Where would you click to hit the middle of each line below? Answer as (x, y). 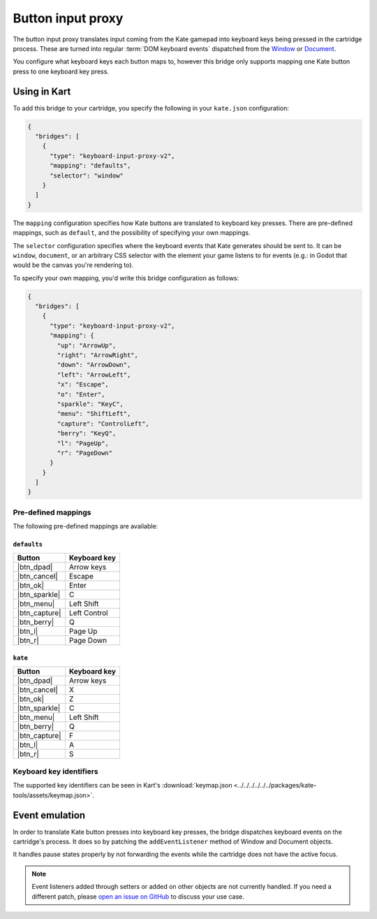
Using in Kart (42, 91)
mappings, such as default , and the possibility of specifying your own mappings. (132, 233)
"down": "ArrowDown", (94, 365)
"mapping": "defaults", (90, 166)
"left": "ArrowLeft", (94, 375)
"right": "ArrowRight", (98, 355)
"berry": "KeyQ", (87, 434)
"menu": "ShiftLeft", (94, 414)
